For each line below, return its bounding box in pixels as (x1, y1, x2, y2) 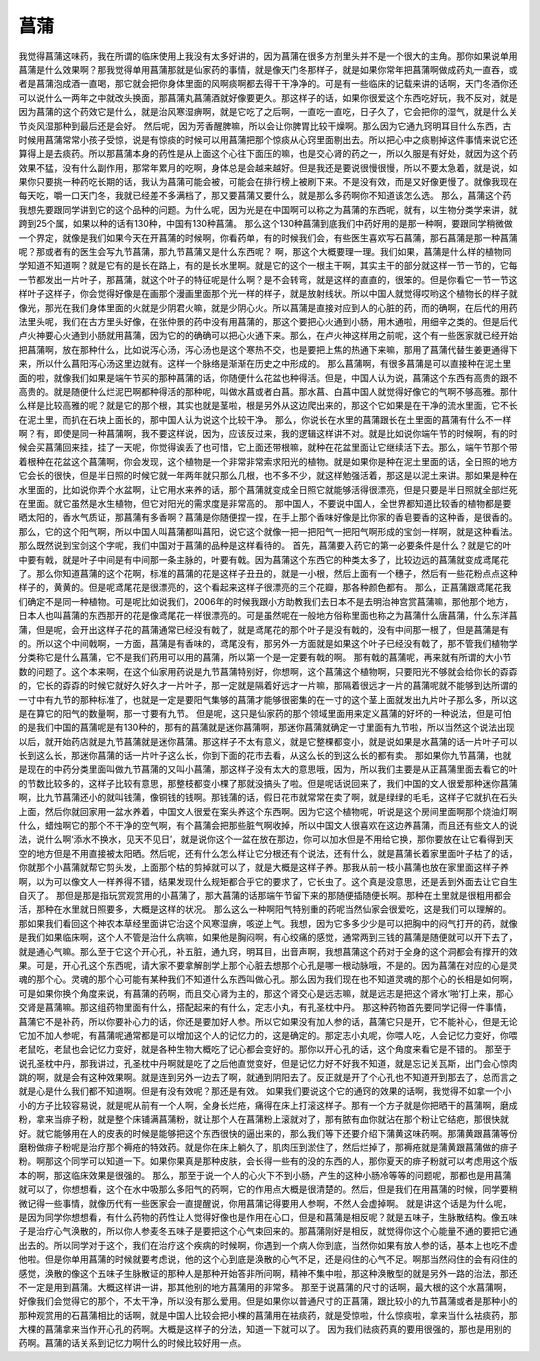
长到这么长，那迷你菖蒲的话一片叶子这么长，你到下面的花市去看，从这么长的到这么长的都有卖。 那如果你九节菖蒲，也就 (18, 750, 512, 762)
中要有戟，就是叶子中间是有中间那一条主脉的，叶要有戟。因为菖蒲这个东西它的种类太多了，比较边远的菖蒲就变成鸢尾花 (18, 553, 509, 565)
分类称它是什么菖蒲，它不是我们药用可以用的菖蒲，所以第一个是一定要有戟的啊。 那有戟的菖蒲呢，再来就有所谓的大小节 (18, 651, 512, 664)
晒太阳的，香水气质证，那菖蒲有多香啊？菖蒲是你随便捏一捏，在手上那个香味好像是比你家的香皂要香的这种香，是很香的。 (18, 511, 518, 524)
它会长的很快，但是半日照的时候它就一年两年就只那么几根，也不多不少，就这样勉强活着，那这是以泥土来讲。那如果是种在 (18, 470, 518, 482)
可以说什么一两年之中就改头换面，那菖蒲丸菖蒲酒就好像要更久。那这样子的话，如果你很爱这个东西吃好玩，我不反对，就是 (18, 91, 518, 104)
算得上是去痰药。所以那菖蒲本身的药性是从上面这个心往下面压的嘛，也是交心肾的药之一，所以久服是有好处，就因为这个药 (18, 148, 518, 160)
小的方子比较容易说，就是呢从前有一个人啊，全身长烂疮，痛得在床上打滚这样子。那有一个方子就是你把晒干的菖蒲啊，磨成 (18, 1099, 518, 1111)
